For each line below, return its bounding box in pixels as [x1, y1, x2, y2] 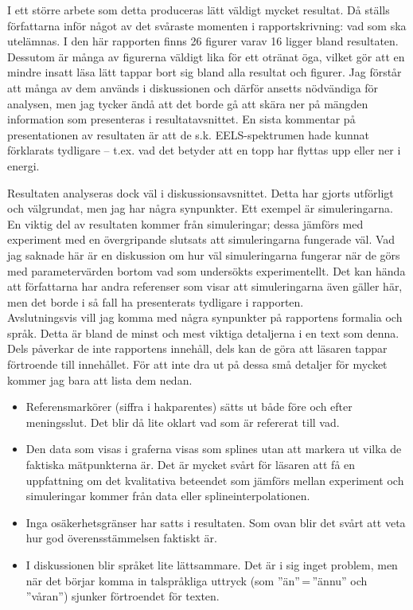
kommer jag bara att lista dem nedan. [7, 371, 193, 388]
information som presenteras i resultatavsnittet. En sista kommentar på [7, 111, 356, 127]
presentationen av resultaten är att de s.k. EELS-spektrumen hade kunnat [7, 126, 369, 143]
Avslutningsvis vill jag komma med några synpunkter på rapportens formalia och [7, 309, 403, 326]
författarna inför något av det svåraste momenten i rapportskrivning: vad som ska [7, 17, 407, 33]
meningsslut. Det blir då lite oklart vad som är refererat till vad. [25, 413, 340, 430]
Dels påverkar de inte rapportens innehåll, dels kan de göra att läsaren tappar [7, 340, 388, 357]
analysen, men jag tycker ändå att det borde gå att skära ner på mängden [7, 95, 368, 111]
